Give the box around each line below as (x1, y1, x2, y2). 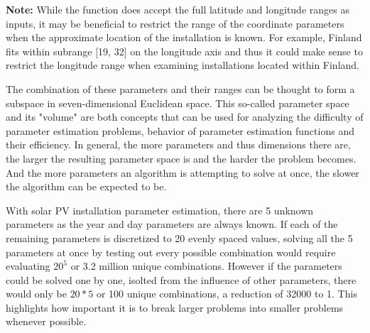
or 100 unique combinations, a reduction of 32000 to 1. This (96, 286, 357, 301)
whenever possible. (6, 314, 87, 329)
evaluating (6, 258, 50, 273)
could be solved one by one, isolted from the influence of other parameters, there (6, 272, 357, 287)
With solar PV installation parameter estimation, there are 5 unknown (6, 202, 314, 217)
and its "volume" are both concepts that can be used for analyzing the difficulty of (6, 109, 364, 124)
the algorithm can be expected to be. (6, 179, 167, 194)
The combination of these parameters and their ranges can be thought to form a (6, 81, 355, 96)
